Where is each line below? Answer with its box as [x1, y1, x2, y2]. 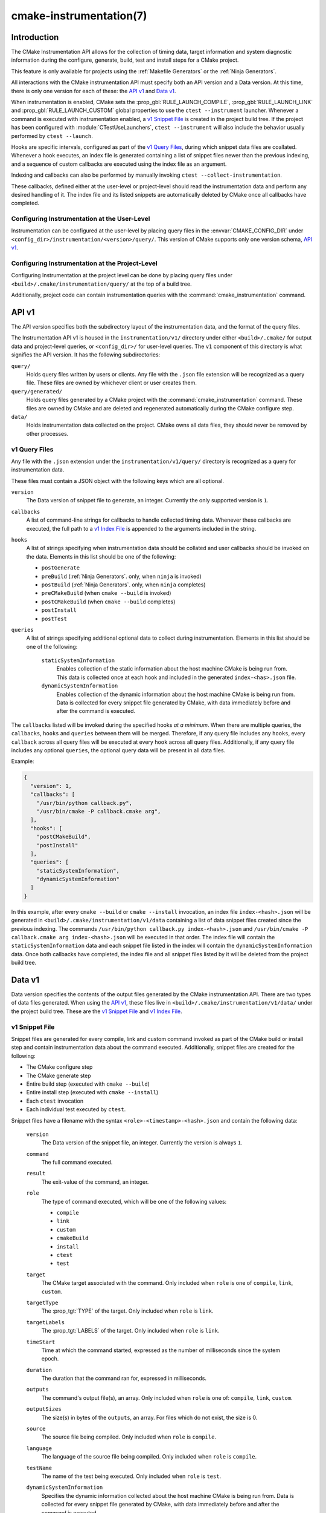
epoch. [41, 1355, 59, 1362]
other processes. [26, 430, 69, 437]
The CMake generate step [26, 1072, 92, 1079]
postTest [41, 615, 68, 622]
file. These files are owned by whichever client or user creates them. [26, 379, 197, 387]
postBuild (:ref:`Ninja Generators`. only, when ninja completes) [41, 581, 206, 588]
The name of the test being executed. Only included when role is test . [41, 1472, 222, 1480]
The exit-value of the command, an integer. [41, 1178, 149, 1186]
